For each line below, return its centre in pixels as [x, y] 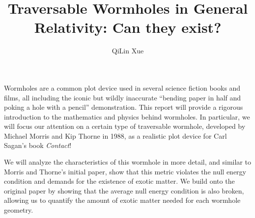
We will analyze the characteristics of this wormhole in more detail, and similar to [127, 162]
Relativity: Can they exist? [128, 27]
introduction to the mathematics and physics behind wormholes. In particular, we [127, 116]
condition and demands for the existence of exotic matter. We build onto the [119, 181]
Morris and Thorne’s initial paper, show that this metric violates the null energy [125, 171]
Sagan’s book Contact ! [38, 145]
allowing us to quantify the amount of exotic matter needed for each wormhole [122, 200]
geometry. [19, 210]
